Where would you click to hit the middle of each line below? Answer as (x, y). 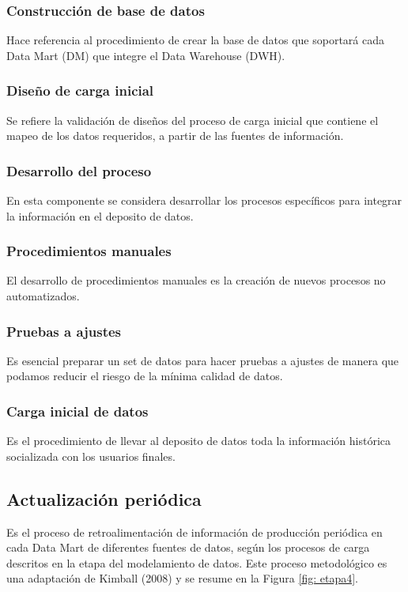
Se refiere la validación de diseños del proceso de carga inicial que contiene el (193, 120)
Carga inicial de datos (77, 411)
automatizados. (43, 296)
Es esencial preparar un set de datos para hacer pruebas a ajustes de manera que (203, 360)
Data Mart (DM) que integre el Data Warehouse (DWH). (146, 55)
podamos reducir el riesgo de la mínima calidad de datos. (145, 376)
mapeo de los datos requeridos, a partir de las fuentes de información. (175, 136)
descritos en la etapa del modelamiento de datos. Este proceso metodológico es (197, 562)
